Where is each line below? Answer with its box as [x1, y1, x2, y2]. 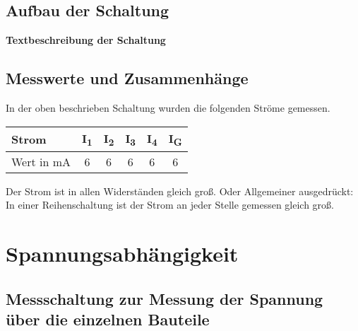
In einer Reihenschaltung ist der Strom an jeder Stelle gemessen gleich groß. [6, 197, 334, 212]
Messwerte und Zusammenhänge [6, 67, 249, 89]
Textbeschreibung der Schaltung [6, 33, 166, 47]
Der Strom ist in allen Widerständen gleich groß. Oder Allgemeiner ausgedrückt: [6, 183, 354, 198]
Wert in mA [11, 153, 71, 170]
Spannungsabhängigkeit [6, 239, 239, 268]
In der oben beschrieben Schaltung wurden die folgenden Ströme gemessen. [6, 100, 330, 115]
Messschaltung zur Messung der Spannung [6, 287, 323, 309]
